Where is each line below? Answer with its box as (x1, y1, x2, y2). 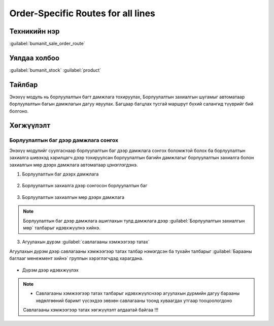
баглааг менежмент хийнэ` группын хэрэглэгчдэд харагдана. (9, 255, 144, 261)
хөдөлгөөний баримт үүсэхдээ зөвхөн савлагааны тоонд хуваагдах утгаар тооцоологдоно (36, 298, 232, 304)
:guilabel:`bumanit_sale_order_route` (9, 41, 86, 47)
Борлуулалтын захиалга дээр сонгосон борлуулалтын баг (22, 183, 148, 189)
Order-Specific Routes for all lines (9, 8, 156, 19)
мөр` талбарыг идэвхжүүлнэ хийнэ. (23, 224, 101, 231)
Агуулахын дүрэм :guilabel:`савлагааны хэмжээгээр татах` (22, 239, 150, 245)
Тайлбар (9, 80, 38, 89)
